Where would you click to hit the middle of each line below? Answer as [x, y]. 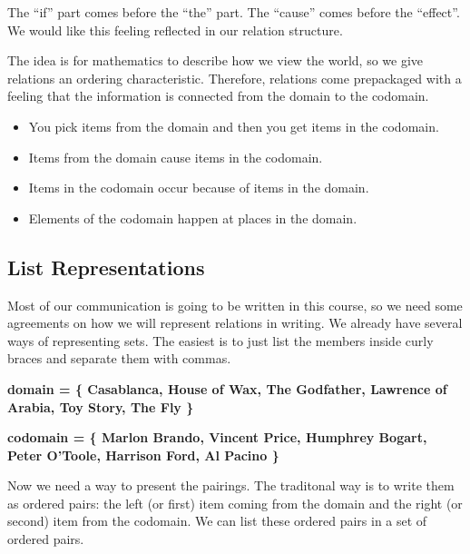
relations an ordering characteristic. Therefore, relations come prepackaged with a [235, 78]
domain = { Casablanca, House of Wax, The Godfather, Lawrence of [227, 388]
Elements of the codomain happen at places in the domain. [193, 218]
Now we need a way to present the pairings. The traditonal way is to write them [231, 485]
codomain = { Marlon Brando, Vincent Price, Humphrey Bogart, [217, 437]
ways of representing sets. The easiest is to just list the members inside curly [220, 340]
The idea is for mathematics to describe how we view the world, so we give [215, 60]
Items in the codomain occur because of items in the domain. [199, 188]
